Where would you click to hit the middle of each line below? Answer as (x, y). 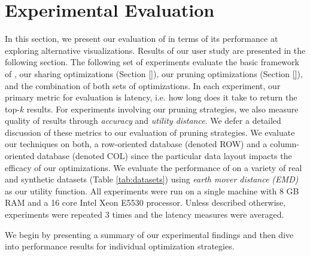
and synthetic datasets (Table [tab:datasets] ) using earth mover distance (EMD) (152, 179)
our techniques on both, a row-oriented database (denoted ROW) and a (136, 144)
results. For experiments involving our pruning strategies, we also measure (162, 109)
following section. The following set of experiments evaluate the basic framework (152, 62)
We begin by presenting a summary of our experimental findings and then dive (149, 234)
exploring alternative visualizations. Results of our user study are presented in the (155, 50)
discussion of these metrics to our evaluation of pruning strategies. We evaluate (150, 132)
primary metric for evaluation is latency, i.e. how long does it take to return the (151, 97)
